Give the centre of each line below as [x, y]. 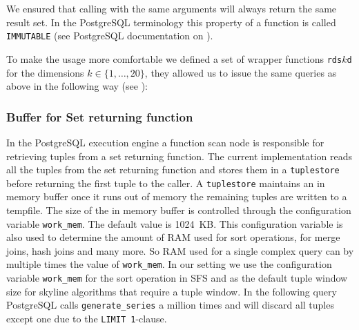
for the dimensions [45, 72]
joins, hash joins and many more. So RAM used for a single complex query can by [180, 250]
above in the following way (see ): [77, 86]
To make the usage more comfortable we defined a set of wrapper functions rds [174, 58]
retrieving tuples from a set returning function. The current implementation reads [179, 156]
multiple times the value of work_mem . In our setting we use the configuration [169, 264]
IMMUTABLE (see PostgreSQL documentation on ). [110, 36]
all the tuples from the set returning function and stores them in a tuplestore [173, 169]
